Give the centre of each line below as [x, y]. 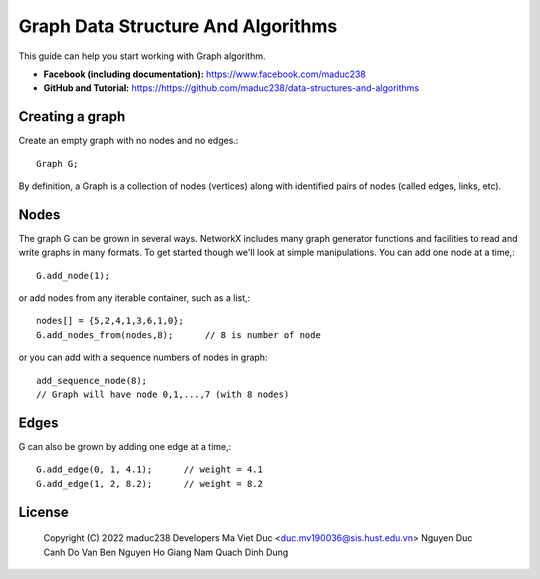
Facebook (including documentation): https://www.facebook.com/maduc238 [205, 74]
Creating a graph [72, 116]
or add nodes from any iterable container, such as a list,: [134, 298]
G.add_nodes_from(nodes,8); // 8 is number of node [179, 334]
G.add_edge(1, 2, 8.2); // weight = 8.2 [150, 483]
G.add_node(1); [73, 275]
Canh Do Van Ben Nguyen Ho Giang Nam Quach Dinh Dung [166, 552]
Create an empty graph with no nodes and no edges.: [128, 141]
